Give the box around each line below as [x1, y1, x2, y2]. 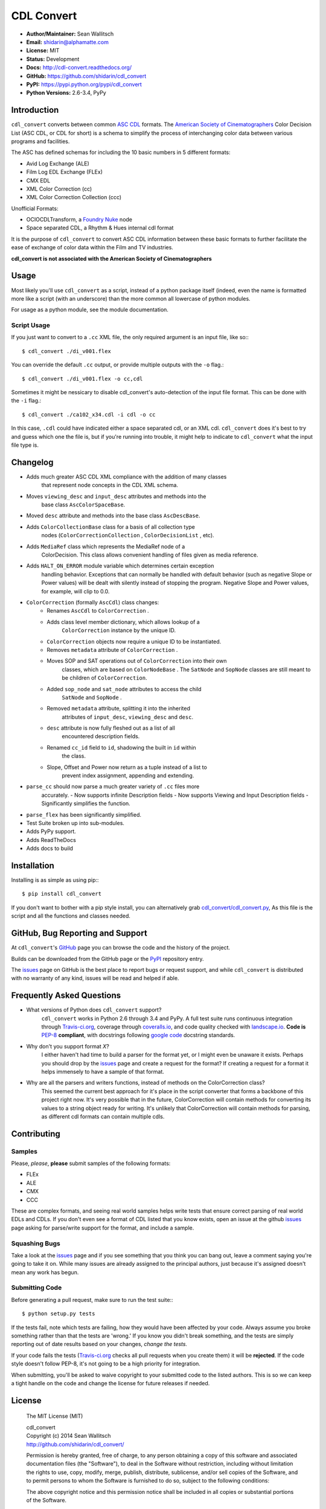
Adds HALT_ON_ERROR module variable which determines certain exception [26, 562, 214, 570]
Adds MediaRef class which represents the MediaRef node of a [26, 543, 185, 550]
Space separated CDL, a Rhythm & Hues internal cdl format [26, 224, 174, 232]
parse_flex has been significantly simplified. [26, 811, 142, 818]
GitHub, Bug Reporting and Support [11, 928, 147, 939]
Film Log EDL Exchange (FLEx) [26, 168, 103, 176]
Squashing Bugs [11, 1239, 60, 1248]
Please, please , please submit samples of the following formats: [11, 1160, 171, 1167]
